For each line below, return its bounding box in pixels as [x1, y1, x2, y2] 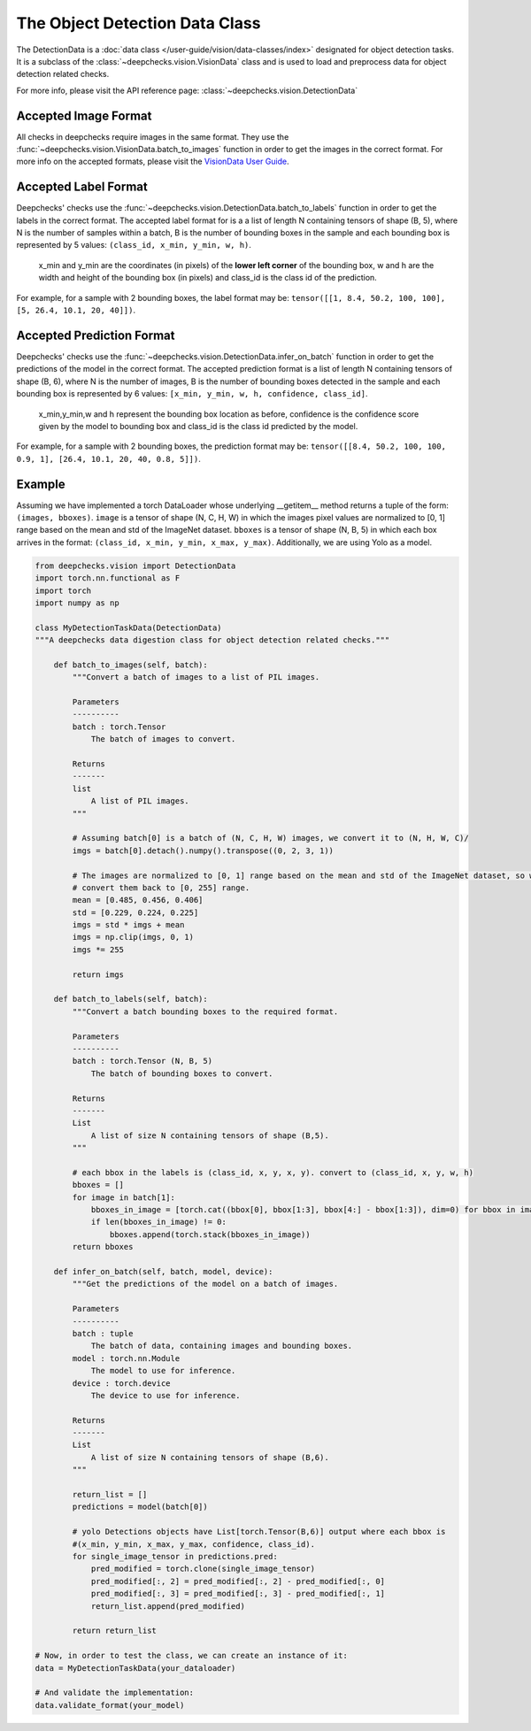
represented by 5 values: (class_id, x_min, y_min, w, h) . [16, 240, 252, 250]
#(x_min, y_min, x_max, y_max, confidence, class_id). [72, 1539, 316, 1549]
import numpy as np [35, 597, 119, 608]
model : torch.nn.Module [72, 1353, 181, 1363]
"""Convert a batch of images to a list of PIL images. [72, 673, 320, 682]
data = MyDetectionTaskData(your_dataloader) [35, 1663, 236, 1673]
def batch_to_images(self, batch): [53, 659, 208, 670]
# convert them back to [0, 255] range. [72, 882, 250, 893]
